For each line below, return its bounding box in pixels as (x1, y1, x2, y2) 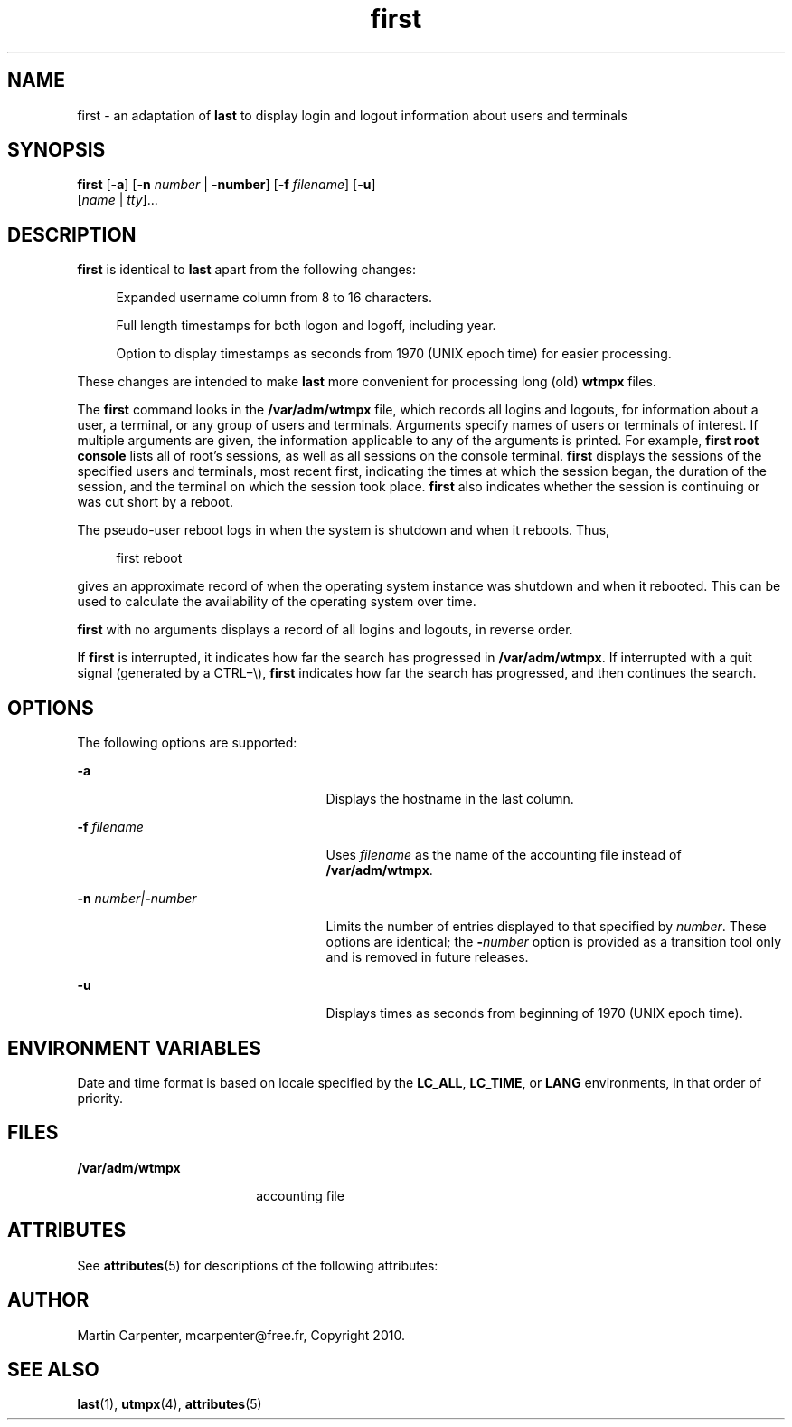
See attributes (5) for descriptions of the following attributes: (77, 1257, 438, 1273)
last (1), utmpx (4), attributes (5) (77, 1396, 262, 1413)
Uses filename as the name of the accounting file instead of (325, 847, 682, 863)
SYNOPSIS (7, 138, 106, 162)
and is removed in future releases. (325, 949, 529, 966)
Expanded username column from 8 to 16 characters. (116, 290, 432, 306)
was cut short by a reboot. (77, 494, 233, 510)
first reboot (116, 550, 183, 566)
